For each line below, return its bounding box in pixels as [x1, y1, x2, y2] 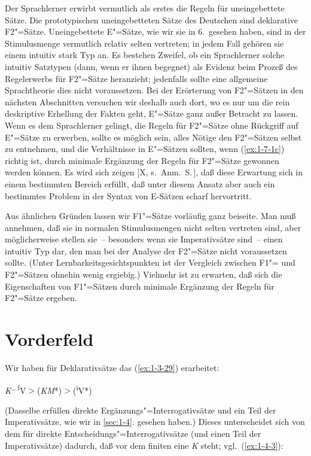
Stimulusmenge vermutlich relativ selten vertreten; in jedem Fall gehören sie [5, 37, 284, 49]
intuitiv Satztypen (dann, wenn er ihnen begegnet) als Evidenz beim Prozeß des [5, 60, 298, 72]
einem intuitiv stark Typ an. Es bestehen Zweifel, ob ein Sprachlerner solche [5, 48, 285, 61]
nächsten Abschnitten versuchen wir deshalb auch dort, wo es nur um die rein [5, 95, 290, 108]
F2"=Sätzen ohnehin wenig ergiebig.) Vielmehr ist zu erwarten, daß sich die [5, 268, 282, 281]
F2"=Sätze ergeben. [5, 291, 77, 304]
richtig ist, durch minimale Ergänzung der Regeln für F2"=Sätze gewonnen [5, 154, 279, 166]
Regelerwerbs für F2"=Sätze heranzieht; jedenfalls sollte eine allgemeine [5, 72, 268, 84]
